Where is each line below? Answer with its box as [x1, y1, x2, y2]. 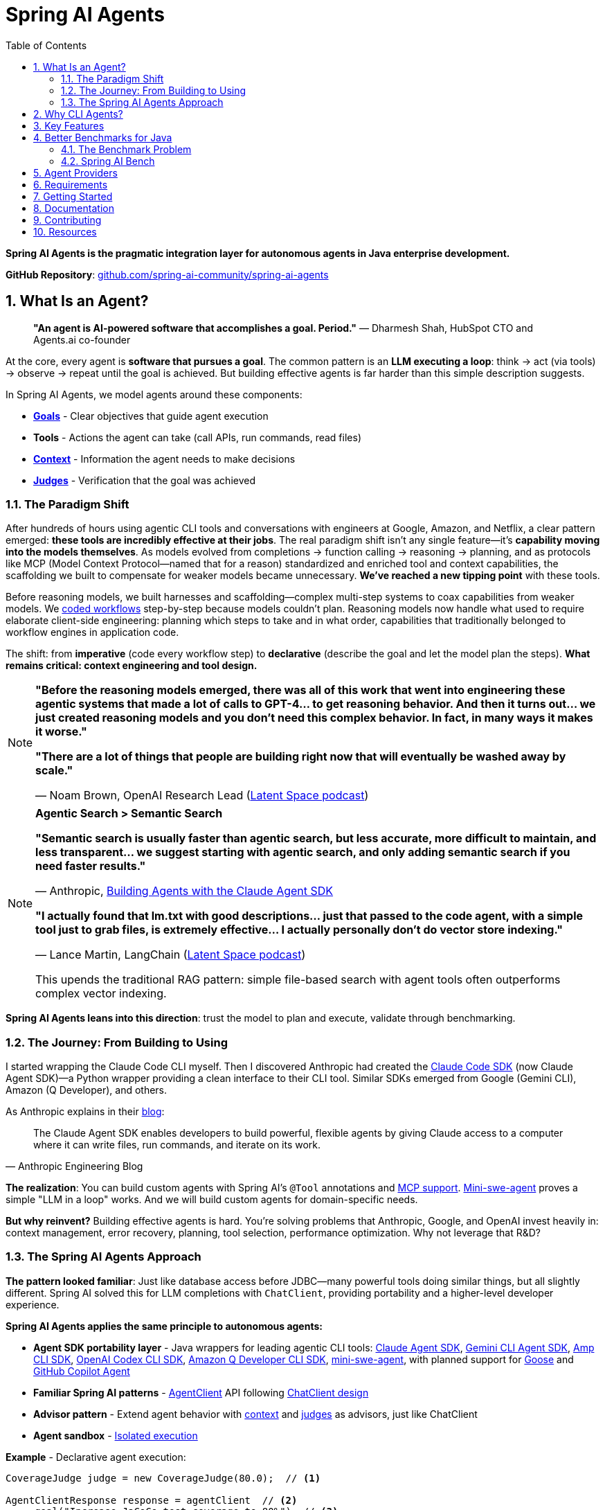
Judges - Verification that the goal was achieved [33, 474, 256, 486]
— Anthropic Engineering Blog [6, 1160, 143, 1173]
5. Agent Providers [33, 166, 118, 179]
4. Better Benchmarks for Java [33, 131, 172, 143]
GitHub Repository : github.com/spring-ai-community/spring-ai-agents [6, 268, 329, 281]
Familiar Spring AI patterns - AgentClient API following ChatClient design [33, 1386, 369, 1398]
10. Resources [33, 225, 97, 238]
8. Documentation [33, 202, 114, 214]
